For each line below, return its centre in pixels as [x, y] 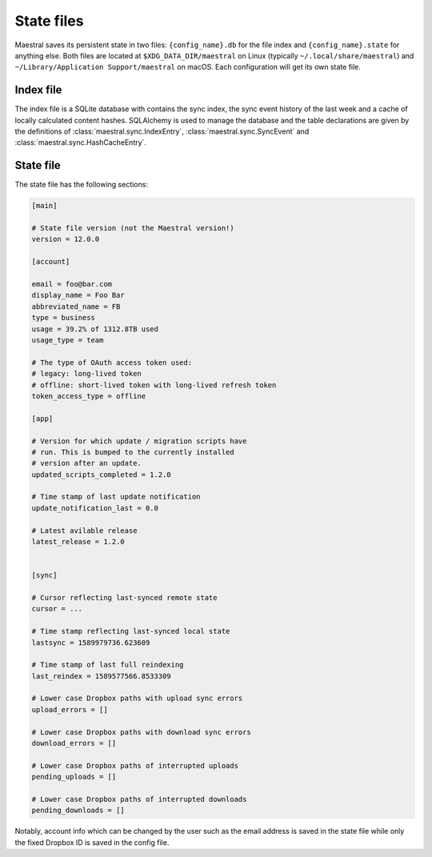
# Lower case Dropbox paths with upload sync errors [137, 699]
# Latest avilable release [84, 531]
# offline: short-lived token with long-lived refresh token [154, 385]
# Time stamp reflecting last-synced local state [131, 631]
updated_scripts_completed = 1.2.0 [101, 475]
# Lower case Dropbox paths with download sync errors [141, 732]
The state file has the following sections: [81, 185]
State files [49, 21]
